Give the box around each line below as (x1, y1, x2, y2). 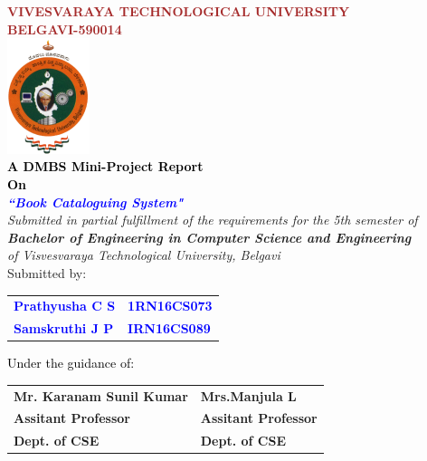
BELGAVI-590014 (7, 19, 122, 38)
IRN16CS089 (128, 319, 211, 338)
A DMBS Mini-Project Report (7, 157, 204, 176)
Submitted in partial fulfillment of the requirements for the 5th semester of (7, 210, 418, 229)
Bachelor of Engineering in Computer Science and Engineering (7, 227, 412, 246)
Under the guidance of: (7, 353, 135, 372)
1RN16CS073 (128, 296, 213, 315)
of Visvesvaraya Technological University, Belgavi (7, 245, 280, 264)
